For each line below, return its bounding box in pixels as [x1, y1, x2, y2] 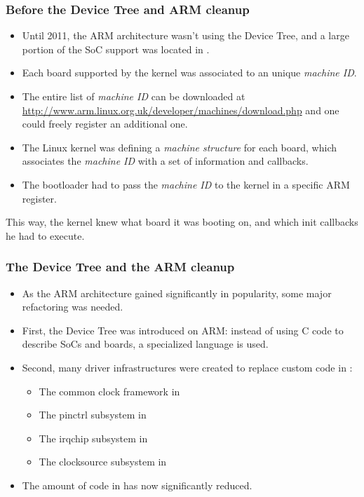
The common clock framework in [39, 383, 180, 398]
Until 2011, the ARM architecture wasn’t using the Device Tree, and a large [22, 28, 349, 43]
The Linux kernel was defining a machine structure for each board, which [22, 139, 337, 154]
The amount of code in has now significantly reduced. [22, 477, 252, 492]
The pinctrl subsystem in [39, 407, 147, 422]
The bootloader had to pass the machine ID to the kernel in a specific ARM [22, 177, 350, 191]
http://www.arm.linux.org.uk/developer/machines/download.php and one [22, 102, 339, 117]
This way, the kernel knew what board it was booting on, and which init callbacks [6, 215, 358, 229]
